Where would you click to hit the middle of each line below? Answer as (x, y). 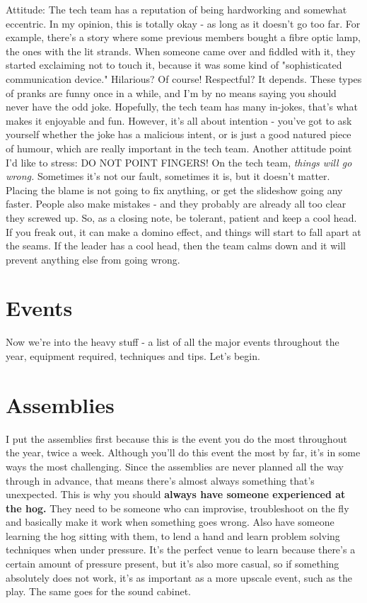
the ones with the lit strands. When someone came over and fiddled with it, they (181, 51)
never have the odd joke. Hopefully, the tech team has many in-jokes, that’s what (182, 107)
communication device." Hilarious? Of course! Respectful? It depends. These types (184, 78)
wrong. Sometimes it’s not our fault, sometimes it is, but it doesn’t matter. (168, 176)
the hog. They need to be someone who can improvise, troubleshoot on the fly (177, 508)
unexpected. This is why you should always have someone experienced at (176, 494)
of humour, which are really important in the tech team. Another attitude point (179, 148)
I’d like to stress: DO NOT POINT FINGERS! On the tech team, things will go (179, 162)
